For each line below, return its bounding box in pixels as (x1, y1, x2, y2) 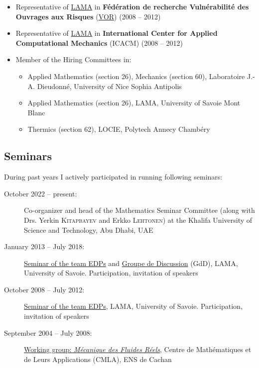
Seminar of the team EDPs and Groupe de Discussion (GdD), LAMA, (24, 258, 238, 268)
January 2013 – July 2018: (4, 241, 85, 252)
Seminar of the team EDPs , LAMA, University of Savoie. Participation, (24, 301, 243, 311)
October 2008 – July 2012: (4, 284, 85, 294)
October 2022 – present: (4, 188, 77, 198)
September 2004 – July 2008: (4, 327, 92, 338)
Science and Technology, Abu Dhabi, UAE (24, 224, 153, 235)
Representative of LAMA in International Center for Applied (15, 28, 218, 38)
